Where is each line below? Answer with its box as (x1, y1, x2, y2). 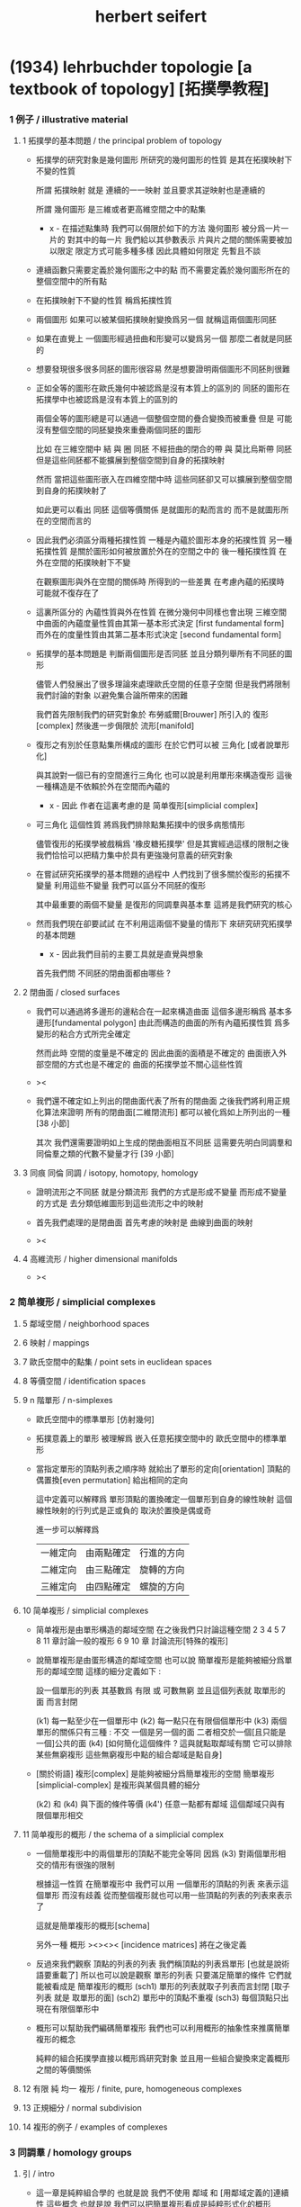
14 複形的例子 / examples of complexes (22, 2121, 168, 2132)
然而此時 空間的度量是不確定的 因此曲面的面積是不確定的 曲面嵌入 (35, 1048, 279, 1058)
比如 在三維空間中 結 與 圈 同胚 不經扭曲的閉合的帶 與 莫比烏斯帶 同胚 (35, 444, 293, 455)
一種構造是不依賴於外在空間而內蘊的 (35, 781, 171, 792)
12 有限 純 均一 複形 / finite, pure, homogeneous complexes (22, 2083, 243, 2094)
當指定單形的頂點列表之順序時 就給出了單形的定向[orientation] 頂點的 (35, 1463, 291, 1473)
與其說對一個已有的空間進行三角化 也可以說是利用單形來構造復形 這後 (35, 770, 293, 780)
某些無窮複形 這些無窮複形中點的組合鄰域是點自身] (35, 1749, 223, 1760)
